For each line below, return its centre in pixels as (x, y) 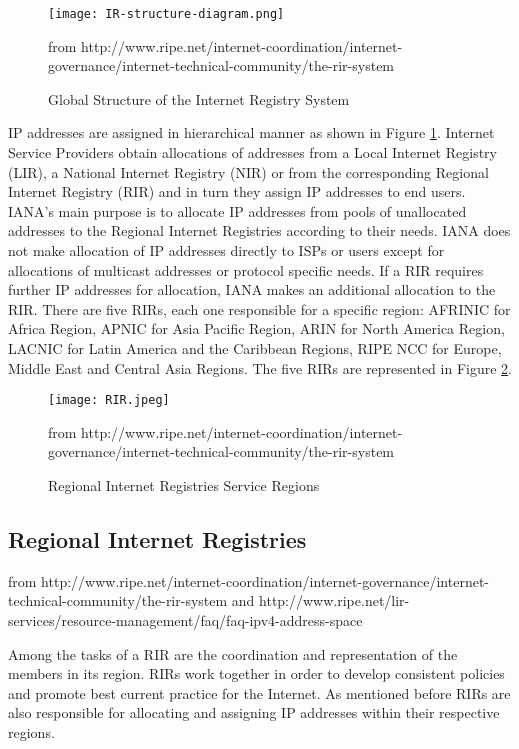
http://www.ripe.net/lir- (334, 600)
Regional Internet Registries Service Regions (184, 485)
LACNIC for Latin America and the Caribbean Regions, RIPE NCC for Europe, (255, 347)
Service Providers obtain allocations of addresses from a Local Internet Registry (252, 152)
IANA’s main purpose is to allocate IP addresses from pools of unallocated (237, 210)
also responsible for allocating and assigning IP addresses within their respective (254, 712)
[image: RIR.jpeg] (109, 400)
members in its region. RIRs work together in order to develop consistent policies (256, 673)
